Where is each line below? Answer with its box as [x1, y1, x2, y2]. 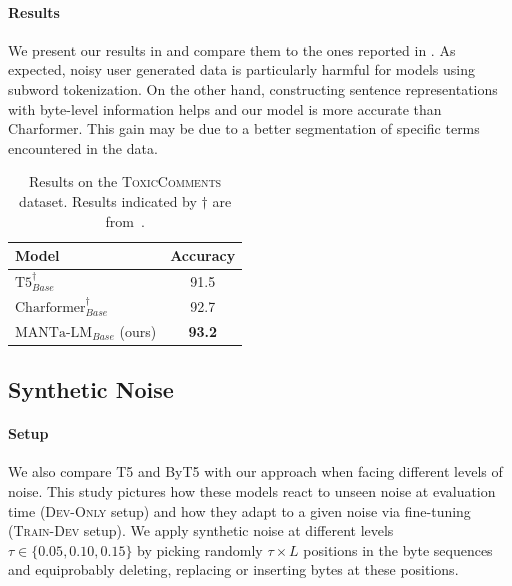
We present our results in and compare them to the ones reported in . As [8, 39, 456, 60]
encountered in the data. [8, 137, 158, 158]
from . [105, 210, 145, 231]
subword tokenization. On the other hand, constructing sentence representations [8, 78, 498, 99]
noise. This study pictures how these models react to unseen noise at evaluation [8, 480, 496, 501]
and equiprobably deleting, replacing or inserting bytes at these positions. [8, 559, 459, 580]
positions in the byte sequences [303, 539, 493, 560]
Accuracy [170, 245, 236, 266]
